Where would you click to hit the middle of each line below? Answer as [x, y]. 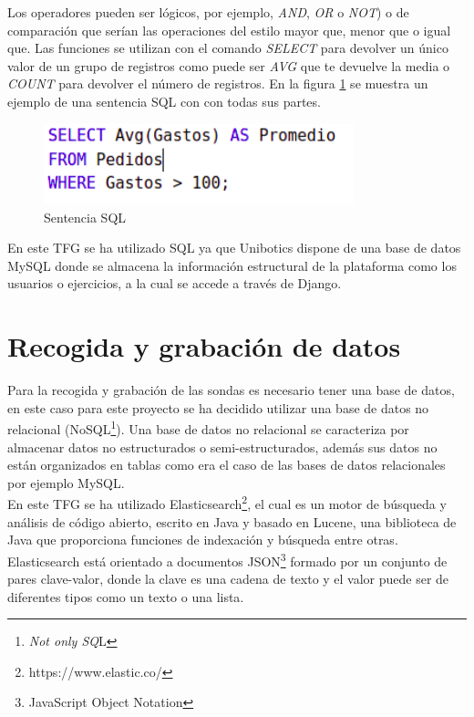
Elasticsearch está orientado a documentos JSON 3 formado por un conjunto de [227, 559]
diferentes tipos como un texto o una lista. [126, 596]
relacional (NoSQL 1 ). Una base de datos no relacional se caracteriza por [208, 428]
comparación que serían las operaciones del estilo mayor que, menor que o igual [229, 30]
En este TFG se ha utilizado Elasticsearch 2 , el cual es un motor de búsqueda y [227, 503]
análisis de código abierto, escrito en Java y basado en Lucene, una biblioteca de [232, 521]
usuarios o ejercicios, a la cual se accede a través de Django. [175, 283]
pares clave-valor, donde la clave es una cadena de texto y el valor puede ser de [228, 579]
